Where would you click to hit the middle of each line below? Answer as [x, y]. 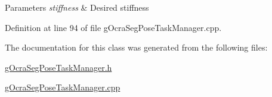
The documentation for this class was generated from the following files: [136, 47]
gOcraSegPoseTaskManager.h [58, 67]
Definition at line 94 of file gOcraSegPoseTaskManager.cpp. [113, 27]
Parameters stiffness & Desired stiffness [77, 7]
